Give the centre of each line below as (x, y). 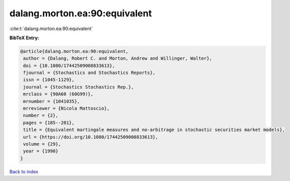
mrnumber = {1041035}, (52, 101)
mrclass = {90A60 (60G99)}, (58, 94)
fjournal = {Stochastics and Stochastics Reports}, (89, 73)
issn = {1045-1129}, (49, 80)
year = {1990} (41, 151)
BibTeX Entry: (24, 38)
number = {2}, (41, 115)
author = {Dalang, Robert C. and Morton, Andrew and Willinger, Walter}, (118, 58)
